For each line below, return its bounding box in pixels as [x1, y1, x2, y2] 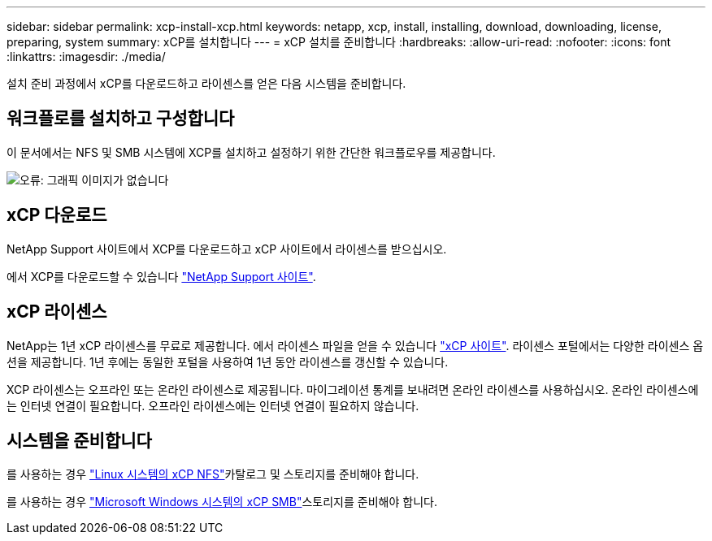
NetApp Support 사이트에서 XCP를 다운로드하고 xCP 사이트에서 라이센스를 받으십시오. [7, 241, 447, 256]
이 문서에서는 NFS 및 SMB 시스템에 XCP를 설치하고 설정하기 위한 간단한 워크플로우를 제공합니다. [7, 145, 496, 159]
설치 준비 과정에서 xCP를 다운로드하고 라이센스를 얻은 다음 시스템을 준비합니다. [7, 76, 406, 90]
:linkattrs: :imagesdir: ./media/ [7, 50, 166, 63]
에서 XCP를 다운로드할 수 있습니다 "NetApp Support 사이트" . [7, 269, 316, 283]
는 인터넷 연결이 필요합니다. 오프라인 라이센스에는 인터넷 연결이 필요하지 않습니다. [7, 398, 419, 413]
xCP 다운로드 [7, 205, 107, 226]
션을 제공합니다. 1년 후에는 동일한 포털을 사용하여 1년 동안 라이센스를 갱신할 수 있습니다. [7, 354, 449, 369]
